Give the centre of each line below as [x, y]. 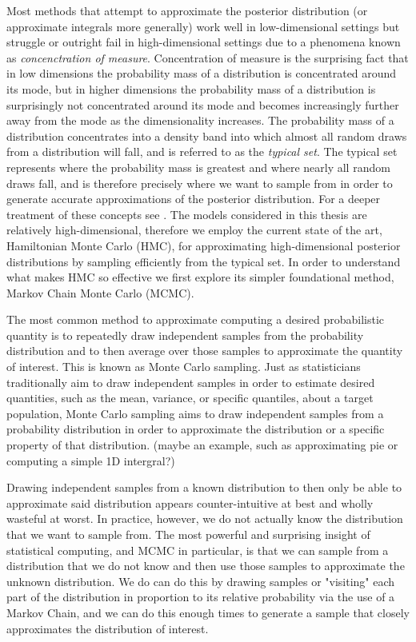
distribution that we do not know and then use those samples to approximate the [206, 566]
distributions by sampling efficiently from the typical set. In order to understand [204, 261]
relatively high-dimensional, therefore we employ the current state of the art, [194, 230]
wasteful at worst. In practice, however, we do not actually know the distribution [205, 518]
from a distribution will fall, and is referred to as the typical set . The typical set [202, 152]
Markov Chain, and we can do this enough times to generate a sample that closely [208, 612]
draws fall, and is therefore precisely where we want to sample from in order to [200, 183]
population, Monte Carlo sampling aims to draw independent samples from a [195, 413]
